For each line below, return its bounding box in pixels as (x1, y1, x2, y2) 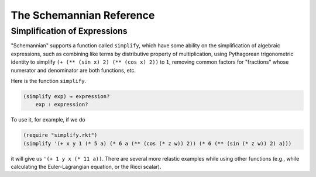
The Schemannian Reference (11, 9, 155, 22)
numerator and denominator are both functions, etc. (11, 67, 136, 74)
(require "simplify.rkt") (23, 132, 98, 138)
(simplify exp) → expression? (23, 93, 110, 99)
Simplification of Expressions (11, 26, 128, 36)
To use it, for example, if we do (11, 116, 85, 123)
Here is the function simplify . (11, 77, 87, 84)
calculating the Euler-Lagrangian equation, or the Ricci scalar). (11, 164, 162, 171)
